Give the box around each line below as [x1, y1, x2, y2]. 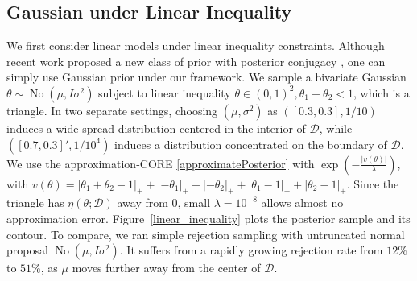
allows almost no [261, 194, 344, 211]
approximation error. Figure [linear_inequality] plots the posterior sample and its [6, 209, 411, 226]
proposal [6, 242, 48, 258]
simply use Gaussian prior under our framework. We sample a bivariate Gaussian [6, 68, 407, 85]
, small [177, 194, 211, 211]
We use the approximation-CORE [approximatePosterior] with [6, 155, 315, 171]
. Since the [346, 175, 399, 192]
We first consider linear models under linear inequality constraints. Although [6, 37, 385, 54]
